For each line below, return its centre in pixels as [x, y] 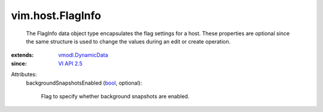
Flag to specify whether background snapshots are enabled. [115, 96]
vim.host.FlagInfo [56, 15]
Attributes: [24, 74]
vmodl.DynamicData [83, 55]
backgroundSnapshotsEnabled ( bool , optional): [84, 83]
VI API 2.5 [71, 63]
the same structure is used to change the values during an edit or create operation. [128, 41]
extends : [22, 55]
